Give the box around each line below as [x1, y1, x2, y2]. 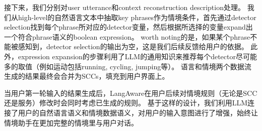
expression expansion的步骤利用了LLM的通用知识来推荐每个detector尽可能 [18, 51, 257, 61]
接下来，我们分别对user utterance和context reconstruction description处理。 [4, 2, 245, 12]
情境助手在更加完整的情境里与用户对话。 [4, 117, 138, 127]
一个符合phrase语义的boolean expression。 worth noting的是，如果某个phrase [4, 31, 250, 42]
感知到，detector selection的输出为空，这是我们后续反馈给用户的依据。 [18, 41, 248, 52]
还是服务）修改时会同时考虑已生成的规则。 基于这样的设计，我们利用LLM [4, 97, 247, 108]
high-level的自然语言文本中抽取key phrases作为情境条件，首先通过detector [18, 12, 256, 22]
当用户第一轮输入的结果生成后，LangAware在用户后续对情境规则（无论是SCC [4, 87, 257, 98]
